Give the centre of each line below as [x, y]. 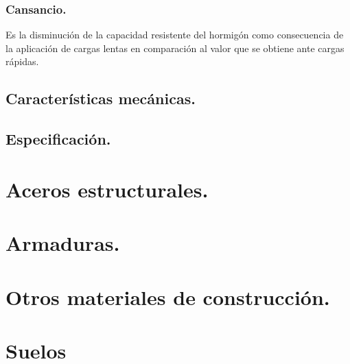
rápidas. [22, 61]
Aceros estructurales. [107, 189]
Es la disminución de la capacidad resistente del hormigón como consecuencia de [175, 35]
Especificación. [58, 139]
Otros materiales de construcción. [168, 296]
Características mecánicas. [101, 98]
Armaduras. [63, 243]
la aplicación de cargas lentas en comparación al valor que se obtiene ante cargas [175, 48]
